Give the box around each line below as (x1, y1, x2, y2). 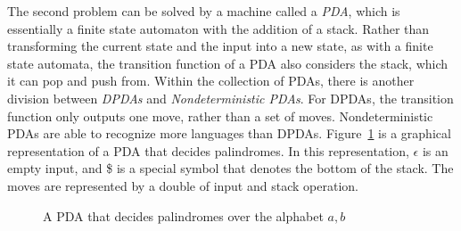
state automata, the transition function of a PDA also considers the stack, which (7, 54, 449, 72)
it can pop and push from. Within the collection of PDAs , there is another (7, 71, 415, 90)
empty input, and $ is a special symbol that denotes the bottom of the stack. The (7, 159, 454, 177)
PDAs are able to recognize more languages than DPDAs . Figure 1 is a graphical (7, 124, 451, 143)
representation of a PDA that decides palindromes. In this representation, (7, 141, 409, 160)
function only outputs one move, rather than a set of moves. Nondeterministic (7, 106, 433, 125)
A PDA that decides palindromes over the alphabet (43, 206, 324, 225)
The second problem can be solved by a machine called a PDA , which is (7, 2, 400, 20)
